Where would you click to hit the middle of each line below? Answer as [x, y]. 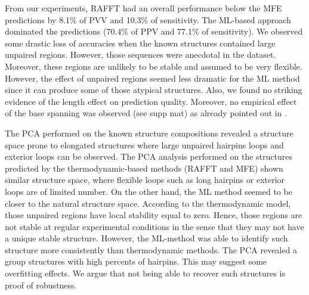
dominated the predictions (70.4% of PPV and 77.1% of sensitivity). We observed [154, 31]
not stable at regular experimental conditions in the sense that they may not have [154, 226]
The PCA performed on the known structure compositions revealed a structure [149, 133]
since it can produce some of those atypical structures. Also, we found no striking [154, 90]
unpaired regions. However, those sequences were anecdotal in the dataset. [140, 55]
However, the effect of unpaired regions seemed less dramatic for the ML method [152, 78]
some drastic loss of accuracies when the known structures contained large [140, 43]
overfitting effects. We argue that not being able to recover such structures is [145, 273]
